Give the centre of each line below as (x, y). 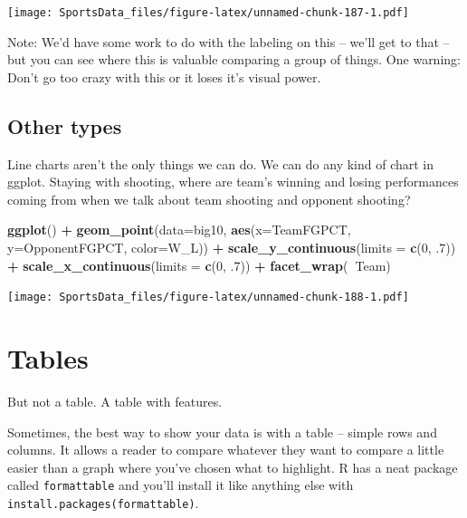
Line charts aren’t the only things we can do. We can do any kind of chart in (221, 163)
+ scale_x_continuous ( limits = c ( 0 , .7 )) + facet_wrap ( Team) (199, 265)
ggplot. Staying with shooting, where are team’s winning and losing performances (233, 182)
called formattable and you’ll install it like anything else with (181, 485)
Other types (65, 125)
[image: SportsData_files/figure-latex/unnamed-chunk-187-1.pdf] (208, 13)
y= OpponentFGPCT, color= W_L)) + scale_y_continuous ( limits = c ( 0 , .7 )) (232, 248)
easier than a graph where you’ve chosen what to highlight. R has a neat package (233, 467)
